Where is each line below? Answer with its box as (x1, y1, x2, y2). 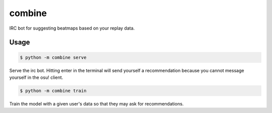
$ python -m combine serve (20, 54, 87, 60)
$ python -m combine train (20, 88, 87, 93)
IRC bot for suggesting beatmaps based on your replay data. (9, 25, 135, 31)
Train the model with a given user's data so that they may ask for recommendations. (9, 100, 184, 106)
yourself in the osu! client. (9, 74, 63, 80)
